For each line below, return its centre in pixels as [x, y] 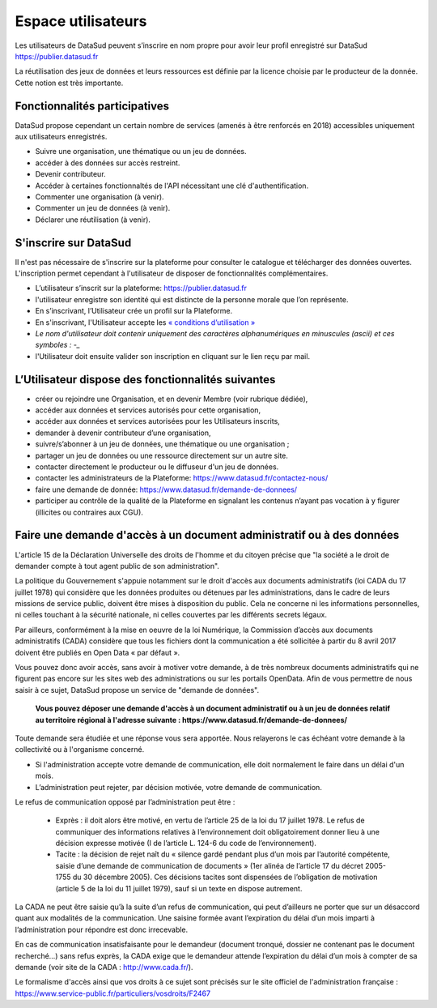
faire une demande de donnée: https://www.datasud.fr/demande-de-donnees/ [166, 489]
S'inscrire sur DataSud [73, 243]
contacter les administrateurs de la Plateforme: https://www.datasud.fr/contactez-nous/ [182, 478]
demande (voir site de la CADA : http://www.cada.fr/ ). [104, 967]
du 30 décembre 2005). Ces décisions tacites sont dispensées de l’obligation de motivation [225, 877]
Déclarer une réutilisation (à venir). [93, 220]
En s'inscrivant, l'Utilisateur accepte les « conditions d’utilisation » [145, 322]
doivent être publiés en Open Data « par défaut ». [98, 652]
